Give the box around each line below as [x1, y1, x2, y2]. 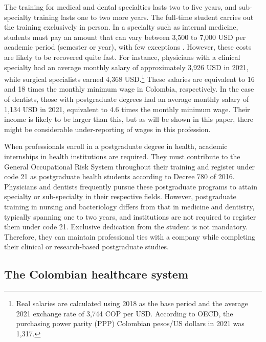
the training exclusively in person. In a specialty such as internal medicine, [4, 22, 238, 32]
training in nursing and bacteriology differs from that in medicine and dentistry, [4, 201, 255, 211]
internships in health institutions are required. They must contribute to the [4, 151, 240, 161]
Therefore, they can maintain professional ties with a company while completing [4, 231, 256, 242]
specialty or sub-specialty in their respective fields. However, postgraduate [4, 191, 236, 202]
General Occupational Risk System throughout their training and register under [4, 161, 255, 172]
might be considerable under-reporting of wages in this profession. [4, 123, 211, 134]
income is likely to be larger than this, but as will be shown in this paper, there [4, 114, 254, 124]
